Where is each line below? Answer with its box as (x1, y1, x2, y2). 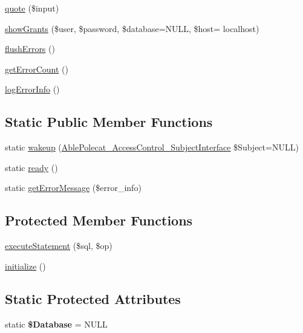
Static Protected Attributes (5, 289, 181, 308)
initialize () (5, 259, 46, 272)
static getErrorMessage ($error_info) (5, 181, 142, 194)
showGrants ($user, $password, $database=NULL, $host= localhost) (5, 22, 259, 34)
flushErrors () (5, 42, 55, 55)
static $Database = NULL (5, 317, 108, 330)
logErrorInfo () (5, 83, 60, 95)
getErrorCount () (5, 62, 68, 75)
